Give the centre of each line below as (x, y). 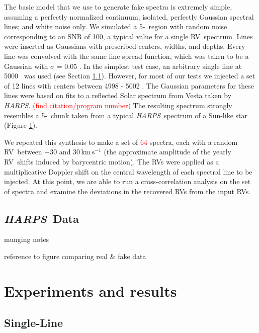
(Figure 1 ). (21, 125)
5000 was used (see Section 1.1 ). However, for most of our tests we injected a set (130, 76)
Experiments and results (91, 290)
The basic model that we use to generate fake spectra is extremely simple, (118, 7)
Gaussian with (26, 66)
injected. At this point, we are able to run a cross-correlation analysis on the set (127, 181)
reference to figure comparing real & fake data (75, 256)
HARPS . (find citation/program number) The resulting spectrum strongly (118, 105)
